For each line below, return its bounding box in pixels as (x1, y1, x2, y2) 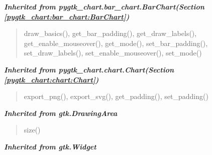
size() (24, 124, 41, 135)
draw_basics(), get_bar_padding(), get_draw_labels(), (24, 28, 197, 38)
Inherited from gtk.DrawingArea (4, 107, 118, 118)
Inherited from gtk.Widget (4, 141, 96, 151)
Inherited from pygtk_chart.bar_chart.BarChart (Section (4, 1, 204, 11)
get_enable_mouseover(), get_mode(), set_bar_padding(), (24, 37, 208, 48)
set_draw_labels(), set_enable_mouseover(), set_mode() (24, 47, 202, 58)
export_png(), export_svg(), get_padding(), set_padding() (24, 91, 208, 101)
